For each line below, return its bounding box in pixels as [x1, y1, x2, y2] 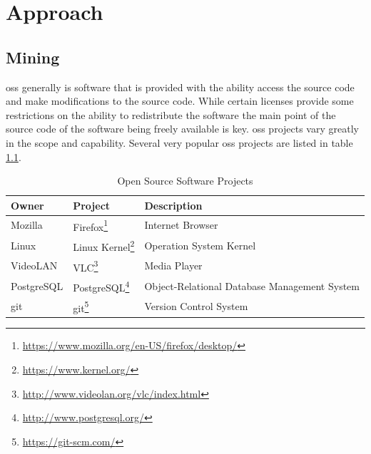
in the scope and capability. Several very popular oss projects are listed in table [6, 135, 353, 150]
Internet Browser [144, 217, 218, 232]
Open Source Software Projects [117, 173, 253, 188]
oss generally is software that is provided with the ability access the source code [6, 79, 355, 94]
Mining [6, 46, 60, 68]
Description [144, 197, 203, 212]
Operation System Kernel [144, 237, 256, 252]
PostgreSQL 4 [73, 278, 130, 294]
